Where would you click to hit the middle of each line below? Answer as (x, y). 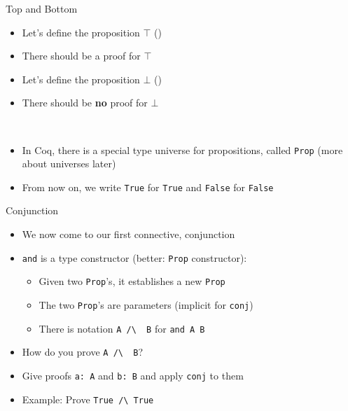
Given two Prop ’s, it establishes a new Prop (132, 281)
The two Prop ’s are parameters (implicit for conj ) (146, 304)
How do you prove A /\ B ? (83, 352)
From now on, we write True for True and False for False (148, 187)
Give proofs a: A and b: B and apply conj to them (133, 375)
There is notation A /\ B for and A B (122, 328)
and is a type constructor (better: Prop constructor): (134, 257)
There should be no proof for (85, 103)
